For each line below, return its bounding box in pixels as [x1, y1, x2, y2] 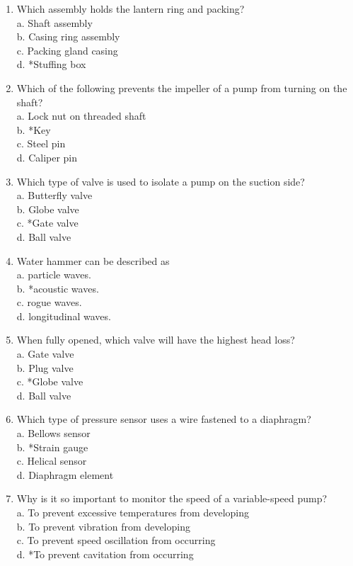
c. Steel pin [16, 136, 66, 151]
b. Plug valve [16, 360, 74, 375]
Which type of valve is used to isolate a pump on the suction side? [16, 174, 305, 188]
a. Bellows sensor [16, 426, 91, 441]
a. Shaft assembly [16, 15, 93, 30]
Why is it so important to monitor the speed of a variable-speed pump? [16, 491, 328, 506]
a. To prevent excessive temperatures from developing [16, 505, 249, 519]
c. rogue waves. [16, 295, 82, 310]
